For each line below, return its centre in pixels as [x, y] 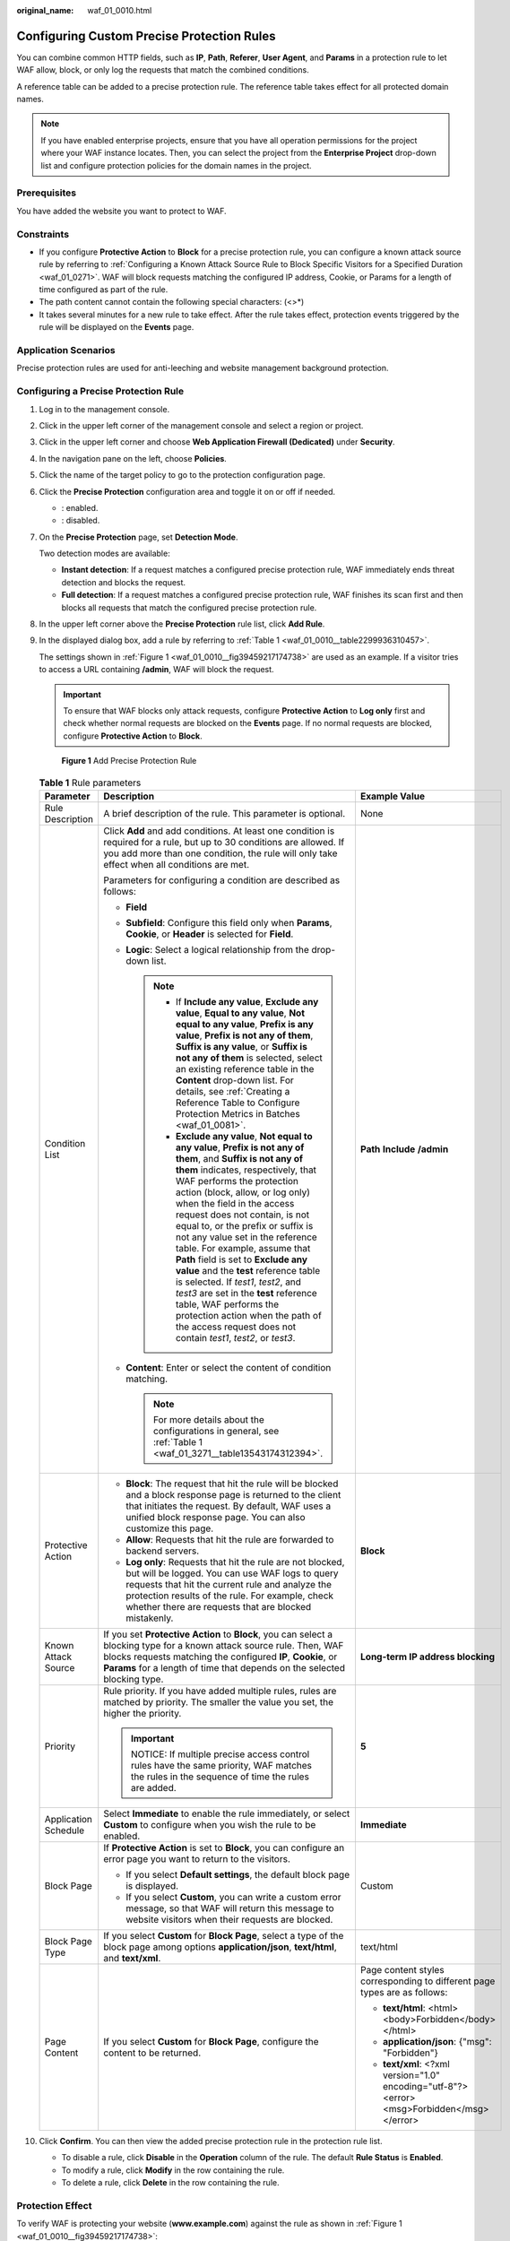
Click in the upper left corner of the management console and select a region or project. [201, 425]
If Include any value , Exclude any [247, 1001]
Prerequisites [46, 193]
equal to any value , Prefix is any [244, 1024]
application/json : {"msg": [437, 2041]
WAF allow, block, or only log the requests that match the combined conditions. [163, 70]
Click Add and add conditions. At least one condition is [219, 831]
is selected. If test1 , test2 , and [238, 1282]
